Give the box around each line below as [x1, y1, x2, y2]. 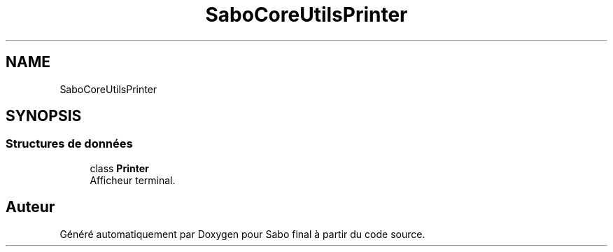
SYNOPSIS [6, 107, 82, 125]
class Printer [90, 162, 149, 174]
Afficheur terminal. [90, 174, 176, 186]
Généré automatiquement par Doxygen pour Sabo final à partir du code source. [59, 227, 425, 240]
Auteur [6, 198, 55, 216]
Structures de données [6, 136, 133, 151]
